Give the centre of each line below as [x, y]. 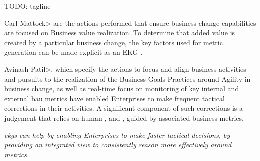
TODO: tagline [28, 6]
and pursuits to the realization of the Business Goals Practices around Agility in [128, 79]
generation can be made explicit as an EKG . [74, 52]
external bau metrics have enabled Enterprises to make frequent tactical [115, 98]
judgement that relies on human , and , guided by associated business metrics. [124, 117]
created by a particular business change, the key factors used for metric [114, 42]
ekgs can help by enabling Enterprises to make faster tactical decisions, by [117, 134]
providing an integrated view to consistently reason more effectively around [118, 144]
